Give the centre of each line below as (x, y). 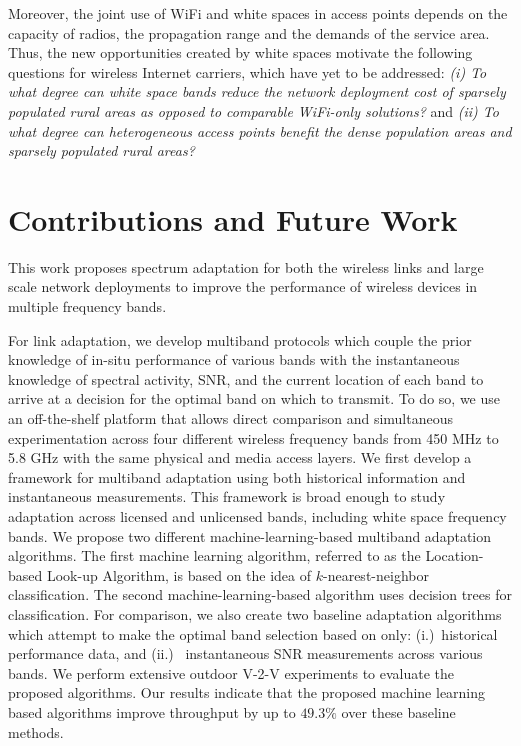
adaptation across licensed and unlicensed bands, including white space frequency (257, 516)
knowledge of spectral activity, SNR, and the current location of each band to (246, 378)
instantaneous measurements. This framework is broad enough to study (227, 496)
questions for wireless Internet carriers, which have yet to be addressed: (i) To (247, 71)
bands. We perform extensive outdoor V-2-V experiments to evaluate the (231, 672)
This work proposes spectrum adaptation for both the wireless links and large (246, 266)
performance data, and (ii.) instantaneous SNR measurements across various (245, 653)
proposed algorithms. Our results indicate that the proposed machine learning (247, 692)
